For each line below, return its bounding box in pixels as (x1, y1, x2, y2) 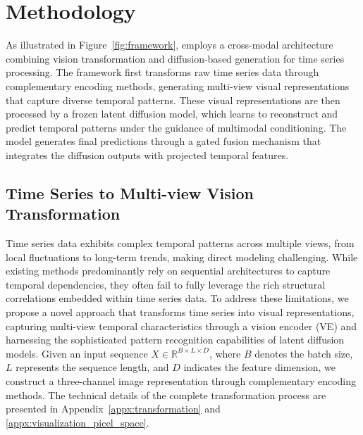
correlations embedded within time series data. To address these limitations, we (6, 291, 349, 305)
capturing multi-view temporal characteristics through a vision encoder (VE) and (6, 318, 357, 333)
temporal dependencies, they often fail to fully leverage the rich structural (6, 277, 326, 291)
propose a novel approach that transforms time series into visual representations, (6, 305, 355, 320)
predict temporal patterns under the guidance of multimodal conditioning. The (6, 120, 347, 134)
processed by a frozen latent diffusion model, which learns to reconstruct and (6, 106, 338, 121)
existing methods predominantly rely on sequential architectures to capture (6, 263, 331, 278)
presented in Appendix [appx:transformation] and (6, 401, 221, 416)
